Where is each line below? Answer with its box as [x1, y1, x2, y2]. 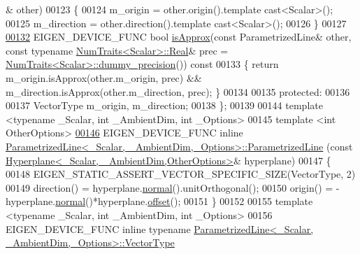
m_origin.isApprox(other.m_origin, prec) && [6, 70, 202, 85]
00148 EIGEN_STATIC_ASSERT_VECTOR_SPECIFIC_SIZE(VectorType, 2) [6, 167, 356, 181]
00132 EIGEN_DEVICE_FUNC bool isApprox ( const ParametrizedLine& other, [6, 29, 352, 44]
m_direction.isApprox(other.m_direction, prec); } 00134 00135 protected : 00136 [6, 84, 350, 99]
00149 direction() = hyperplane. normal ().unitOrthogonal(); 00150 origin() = [6, 180, 333, 195]
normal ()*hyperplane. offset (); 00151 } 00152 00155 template [55, 194, 313, 209]
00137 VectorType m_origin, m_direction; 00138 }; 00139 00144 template [6, 98, 323, 113]
